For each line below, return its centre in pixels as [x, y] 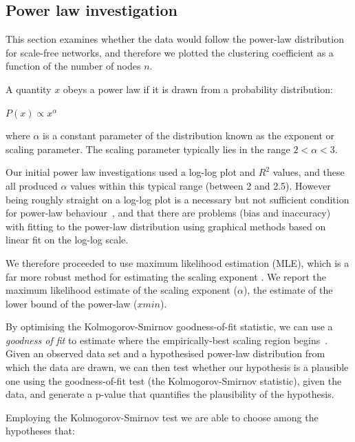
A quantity [29, 89]
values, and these [309, 172]
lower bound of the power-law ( [72, 303]
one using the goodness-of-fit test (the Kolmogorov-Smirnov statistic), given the [174, 380]
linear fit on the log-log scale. [67, 240]
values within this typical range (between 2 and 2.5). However [201, 185]
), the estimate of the [288, 290]
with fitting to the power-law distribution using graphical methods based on [166, 226]
